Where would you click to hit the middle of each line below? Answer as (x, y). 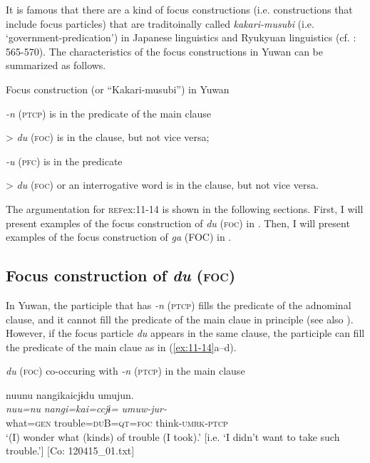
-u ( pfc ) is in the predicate (64, 161)
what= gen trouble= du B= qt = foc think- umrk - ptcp (117, 423)
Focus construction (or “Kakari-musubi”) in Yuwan (118, 89)
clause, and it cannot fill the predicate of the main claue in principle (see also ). (180, 319)
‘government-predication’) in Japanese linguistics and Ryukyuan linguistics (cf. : (181, 37)
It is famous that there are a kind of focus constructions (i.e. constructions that (179, 9)
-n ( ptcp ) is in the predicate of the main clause (109, 113)
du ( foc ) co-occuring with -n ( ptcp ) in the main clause (125, 371)
